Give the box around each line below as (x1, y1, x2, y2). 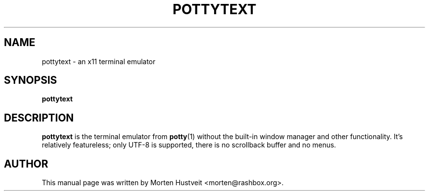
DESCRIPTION (4, 111, 74, 124)
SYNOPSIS (4, 74, 57, 87)
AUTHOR (4, 157, 48, 170)
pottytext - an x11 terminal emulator (42, 57, 156, 66)
